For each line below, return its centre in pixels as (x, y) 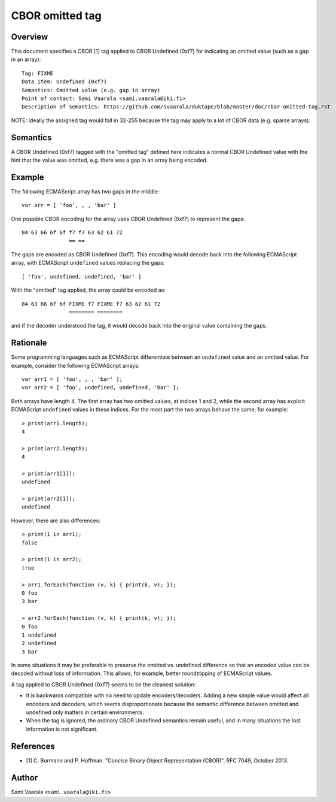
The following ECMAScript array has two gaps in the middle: (85, 191)
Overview (30, 37)
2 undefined (39, 643)
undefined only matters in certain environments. (85, 712)
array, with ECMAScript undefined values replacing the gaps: (88, 263)
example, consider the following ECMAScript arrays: (75, 365)
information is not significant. (62, 729)
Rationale (29, 343)
